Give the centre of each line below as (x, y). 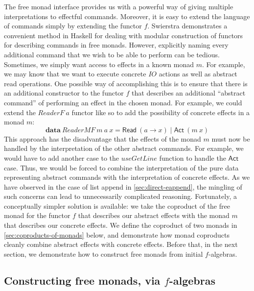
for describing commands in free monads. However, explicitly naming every (116, 45)
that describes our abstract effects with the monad (154, 215)
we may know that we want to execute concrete (75, 74)
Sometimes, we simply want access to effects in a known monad (99, 64)
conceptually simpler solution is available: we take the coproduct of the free (117, 206)
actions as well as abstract (198, 74)
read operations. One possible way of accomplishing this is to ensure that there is (126, 83)
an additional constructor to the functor (64, 93)
